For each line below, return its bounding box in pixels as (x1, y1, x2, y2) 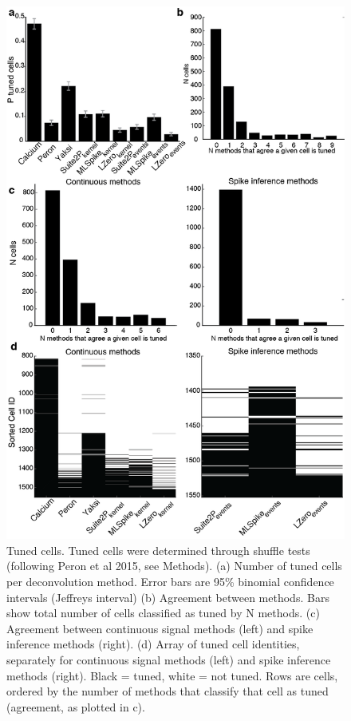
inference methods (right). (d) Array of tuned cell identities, (6, 636, 300, 652)
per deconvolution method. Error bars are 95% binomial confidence (6, 573, 334, 590)
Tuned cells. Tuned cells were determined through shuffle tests (6, 541, 310, 558)
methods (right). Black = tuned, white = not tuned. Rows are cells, (6, 667, 338, 683)
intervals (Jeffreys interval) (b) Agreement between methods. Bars (6, 588, 329, 605)
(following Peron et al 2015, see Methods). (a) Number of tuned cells (6, 557, 342, 574)
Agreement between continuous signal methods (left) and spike (6, 620, 314, 636)
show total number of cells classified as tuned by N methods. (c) (6, 604, 320, 621)
